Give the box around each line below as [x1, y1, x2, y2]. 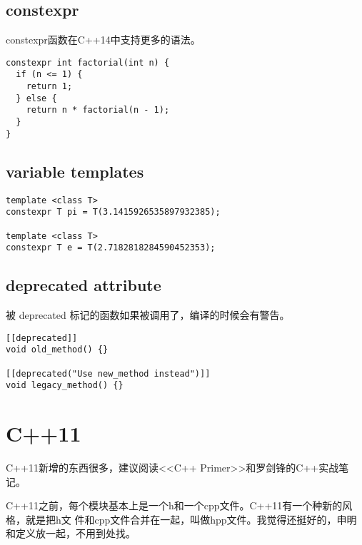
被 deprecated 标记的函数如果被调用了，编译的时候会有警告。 [6, 307, 290, 322]
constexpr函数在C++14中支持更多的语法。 [6, 32, 201, 47]
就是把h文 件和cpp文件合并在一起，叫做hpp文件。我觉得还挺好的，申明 [25, 511, 357, 526]
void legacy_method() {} [6, 380, 124, 391]
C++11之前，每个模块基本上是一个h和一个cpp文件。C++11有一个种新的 [6, 498, 343, 513]
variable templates [6, 160, 144, 182]
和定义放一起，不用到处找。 [6, 526, 136, 541]
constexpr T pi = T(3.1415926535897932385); [6, 207, 221, 218]
